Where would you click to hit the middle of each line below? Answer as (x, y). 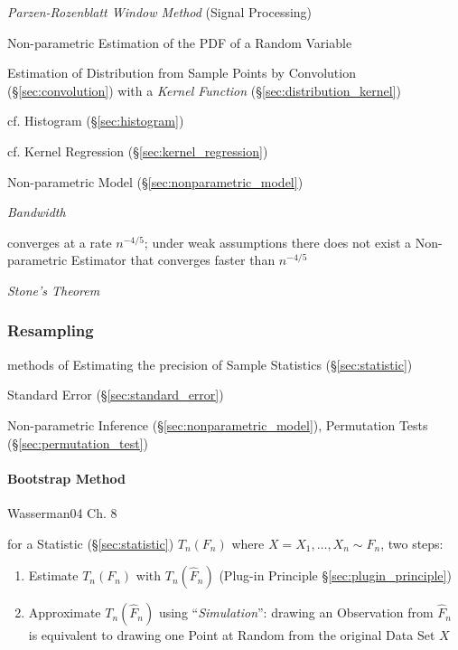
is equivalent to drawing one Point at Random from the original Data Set (232, 635)
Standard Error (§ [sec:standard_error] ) (116, 395)
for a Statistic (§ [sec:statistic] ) (91, 543)
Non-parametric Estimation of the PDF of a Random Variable (180, 42)
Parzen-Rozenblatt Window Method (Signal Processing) (160, 12)
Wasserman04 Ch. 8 (62, 512)
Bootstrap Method (66, 478)
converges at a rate (60, 242)
